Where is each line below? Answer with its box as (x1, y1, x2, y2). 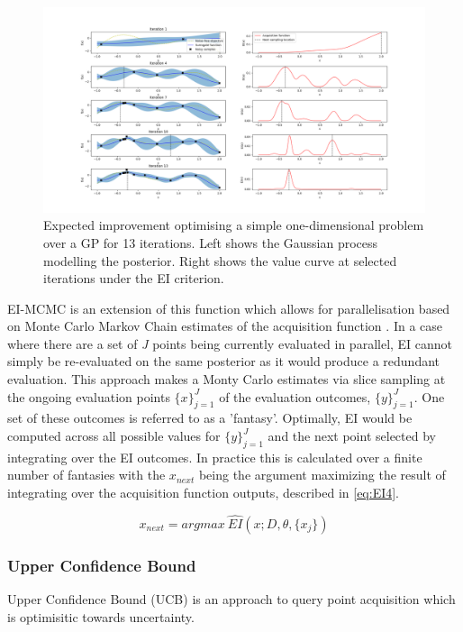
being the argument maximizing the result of (198, 465, 446, 484)
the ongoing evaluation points (7, 387, 170, 406)
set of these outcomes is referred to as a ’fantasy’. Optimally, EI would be (7, 408, 413, 427)
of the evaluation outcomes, (219, 387, 371, 406)
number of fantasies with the (7, 465, 166, 484)
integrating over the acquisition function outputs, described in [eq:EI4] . (7, 483, 400, 502)
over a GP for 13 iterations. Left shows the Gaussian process (43, 233, 378, 252)
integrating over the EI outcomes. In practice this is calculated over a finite (7, 447, 422, 466)
